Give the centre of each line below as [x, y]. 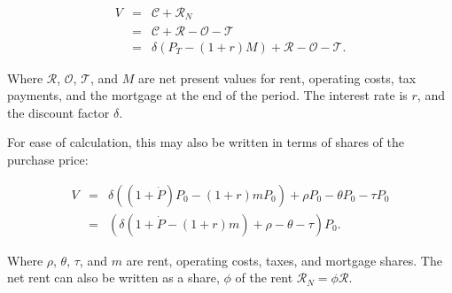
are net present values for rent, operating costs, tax [277, 77]
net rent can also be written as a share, [113, 278]
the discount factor [58, 112]
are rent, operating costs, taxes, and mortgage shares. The [284, 260]
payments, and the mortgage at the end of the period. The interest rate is [207, 95]
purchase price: [48, 159]
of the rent [264, 278]
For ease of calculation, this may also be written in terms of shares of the [206, 142]
